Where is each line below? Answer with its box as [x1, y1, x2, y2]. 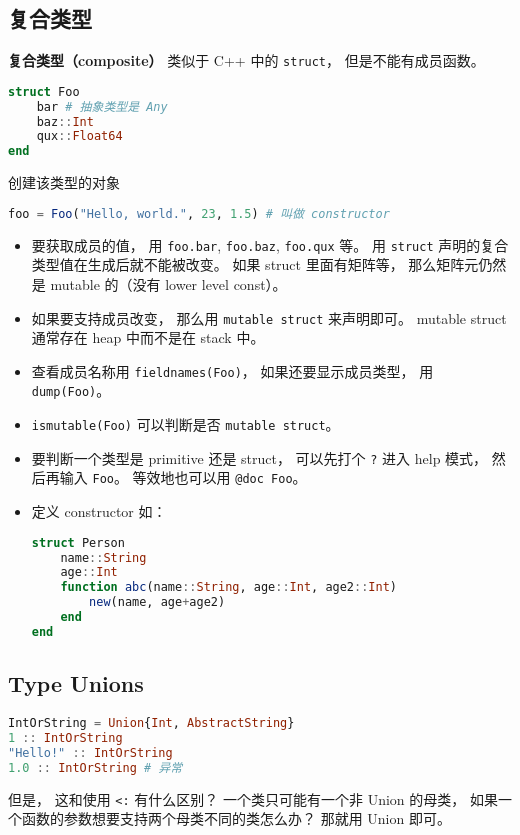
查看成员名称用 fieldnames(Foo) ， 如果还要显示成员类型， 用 [31, 360, 434, 381]
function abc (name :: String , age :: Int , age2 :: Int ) [60, 580, 397, 595]
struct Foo [8, 84, 80, 99]
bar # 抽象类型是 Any [36, 99, 168, 114]
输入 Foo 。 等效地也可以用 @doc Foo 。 [59, 467, 307, 488]
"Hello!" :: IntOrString [8, 745, 173, 760]
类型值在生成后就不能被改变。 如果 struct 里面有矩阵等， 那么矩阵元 [31, 254, 479, 275]
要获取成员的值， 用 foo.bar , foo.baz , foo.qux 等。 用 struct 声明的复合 [31, 234, 509, 255]
